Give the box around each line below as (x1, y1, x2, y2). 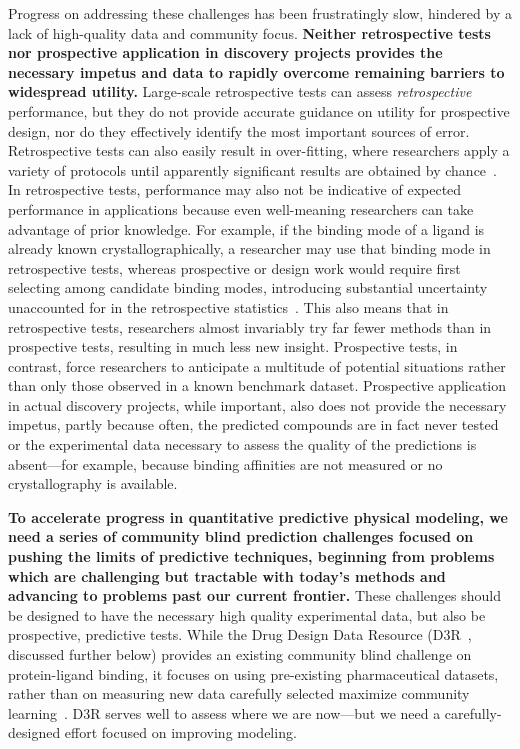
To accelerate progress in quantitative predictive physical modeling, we (8, 506, 508, 527)
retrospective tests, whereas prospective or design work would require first (8, 257, 461, 278)
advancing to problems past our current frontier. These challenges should (8, 585, 501, 606)
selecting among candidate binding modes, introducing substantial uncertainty (8, 277, 488, 298)
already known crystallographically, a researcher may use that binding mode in (8, 238, 491, 259)
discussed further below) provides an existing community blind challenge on (8, 644, 472, 664)
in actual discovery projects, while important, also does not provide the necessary (8, 394, 507, 415)
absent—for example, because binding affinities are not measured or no (8, 453, 443, 474)
